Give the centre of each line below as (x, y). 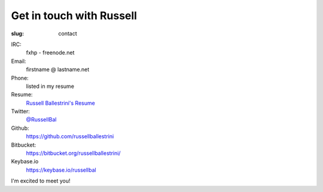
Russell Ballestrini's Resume (60, 103)
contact (68, 33)
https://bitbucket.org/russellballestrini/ (73, 153)
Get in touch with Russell (74, 16)
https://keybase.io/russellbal (61, 170)
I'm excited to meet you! (41, 181)
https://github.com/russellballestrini (70, 136)
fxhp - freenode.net (50, 53)
